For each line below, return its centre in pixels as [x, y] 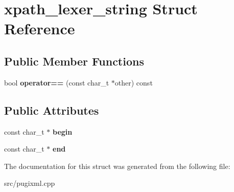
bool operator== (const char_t [57, 82]
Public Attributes [52, 110]
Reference [40, 28]
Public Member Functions [74, 61]
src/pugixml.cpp [30, 183]
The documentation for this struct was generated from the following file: [117, 166]
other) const [134, 82]
